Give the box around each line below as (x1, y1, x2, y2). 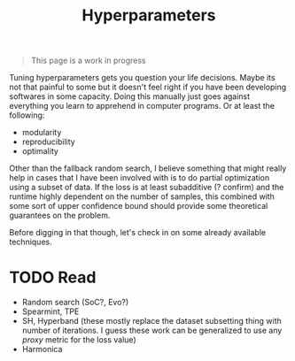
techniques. (9, 236, 52, 248)
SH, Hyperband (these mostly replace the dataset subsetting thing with (21, 316, 282, 326)
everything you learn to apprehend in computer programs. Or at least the (9, 101, 275, 111)
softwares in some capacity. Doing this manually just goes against (9, 91, 251, 102)
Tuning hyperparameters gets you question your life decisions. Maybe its (9, 73, 276, 83)
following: (9, 110, 45, 120)
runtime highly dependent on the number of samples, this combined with (9, 191, 275, 202)
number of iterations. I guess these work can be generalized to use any (21, 325, 283, 336)
